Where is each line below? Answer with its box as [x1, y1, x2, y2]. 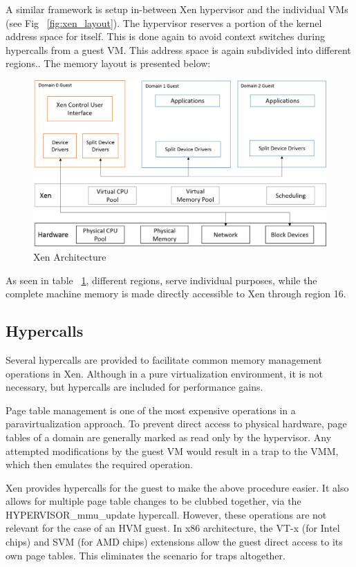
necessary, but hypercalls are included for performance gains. [6, 380, 263, 394]
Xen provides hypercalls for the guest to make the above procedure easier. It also [6, 480, 349, 494]
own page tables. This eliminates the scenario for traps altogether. [6, 548, 285, 562]
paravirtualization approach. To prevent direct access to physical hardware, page [6, 416, 347, 431]
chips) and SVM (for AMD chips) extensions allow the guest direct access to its [6, 535, 343, 549]
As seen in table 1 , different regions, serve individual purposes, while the [6, 272, 317, 287]
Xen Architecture [33, 249, 106, 263]
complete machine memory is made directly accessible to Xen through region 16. [6, 286, 346, 301]
